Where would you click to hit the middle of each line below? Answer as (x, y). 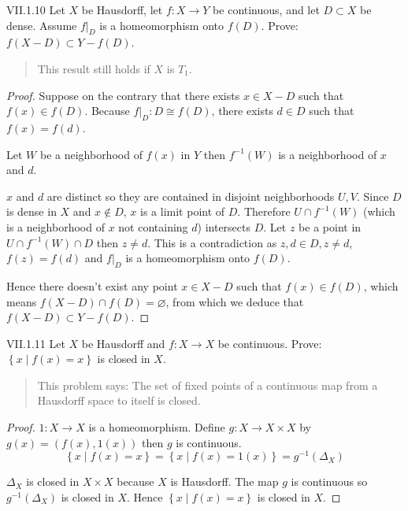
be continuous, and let (266, 9)
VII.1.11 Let (36, 343)
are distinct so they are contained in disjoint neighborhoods (191, 196)
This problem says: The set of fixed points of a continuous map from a (208, 385)
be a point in (330, 226)
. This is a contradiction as (212, 242)
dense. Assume (42, 25)
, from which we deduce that (235, 301)
